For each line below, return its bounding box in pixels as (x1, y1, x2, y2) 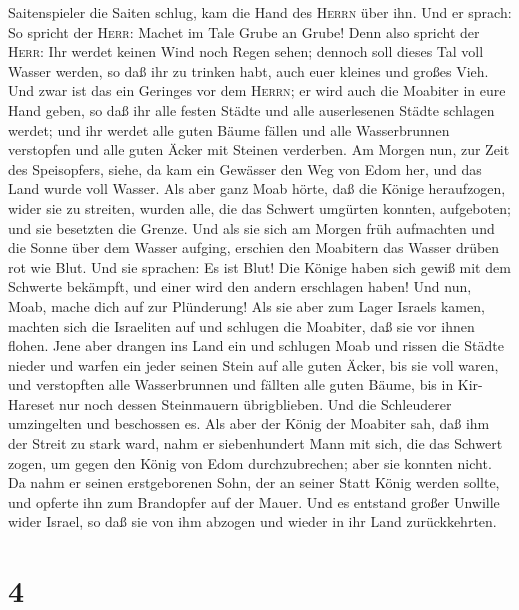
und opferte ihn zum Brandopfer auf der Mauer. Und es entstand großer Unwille (8, 491, 500, 512)
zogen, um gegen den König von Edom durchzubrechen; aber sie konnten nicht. (8, 452, 492, 473)
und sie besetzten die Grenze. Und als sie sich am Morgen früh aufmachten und (8, 217, 495, 238)
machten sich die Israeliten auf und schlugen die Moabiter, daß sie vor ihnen (8, 315, 475, 336)
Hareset (8, 393, 55, 414)
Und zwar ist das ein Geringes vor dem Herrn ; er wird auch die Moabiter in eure (8, 80, 506, 101)
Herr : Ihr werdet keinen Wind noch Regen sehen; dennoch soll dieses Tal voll (8, 41, 484, 62)
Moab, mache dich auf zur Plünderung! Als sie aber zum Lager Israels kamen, (8, 295, 485, 316)
